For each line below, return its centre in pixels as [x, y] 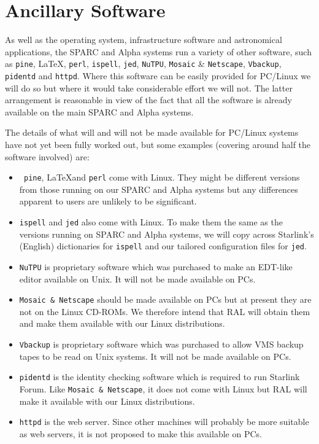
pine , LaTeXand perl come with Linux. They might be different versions [162, 177]
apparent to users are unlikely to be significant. [108, 201]
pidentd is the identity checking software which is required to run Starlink [159, 377]
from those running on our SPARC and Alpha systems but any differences [159, 189]
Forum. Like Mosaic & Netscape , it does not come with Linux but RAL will [163, 388]
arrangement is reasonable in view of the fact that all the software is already [148, 100]
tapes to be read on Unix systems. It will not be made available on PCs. [155, 356]
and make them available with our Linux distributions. [122, 323]
